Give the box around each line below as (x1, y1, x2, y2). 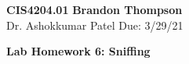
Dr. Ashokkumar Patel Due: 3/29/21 (6, 16, 184, 33)
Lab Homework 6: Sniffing (6, 43, 151, 59)
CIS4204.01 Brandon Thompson (6, 2, 183, 17)
